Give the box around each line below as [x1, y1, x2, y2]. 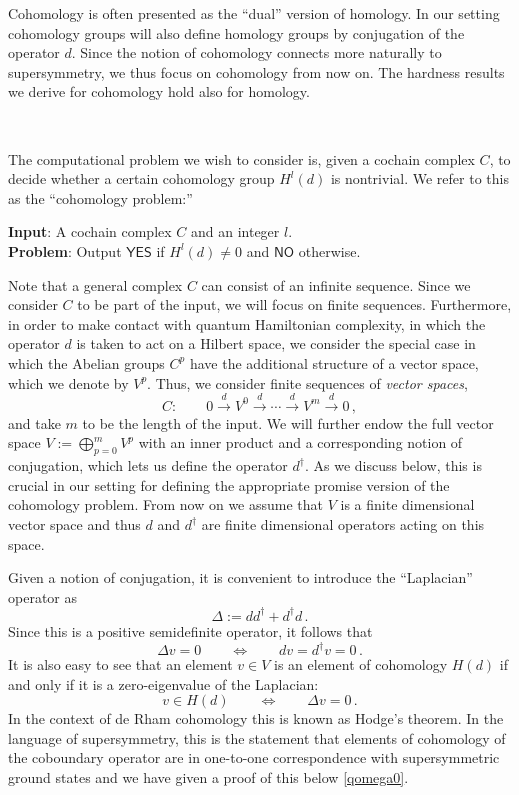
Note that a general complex [8, 274, 183, 295]
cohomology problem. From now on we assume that [8, 494, 324, 515]
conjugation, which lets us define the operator [8, 455, 288, 476]
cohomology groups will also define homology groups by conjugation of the [8, 22, 465, 43]
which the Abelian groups [8, 352, 165, 373]
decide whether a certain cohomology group [8, 168, 275, 189]
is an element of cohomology [274, 654, 448, 675]
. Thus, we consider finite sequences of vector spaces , [147, 372, 468, 393]
